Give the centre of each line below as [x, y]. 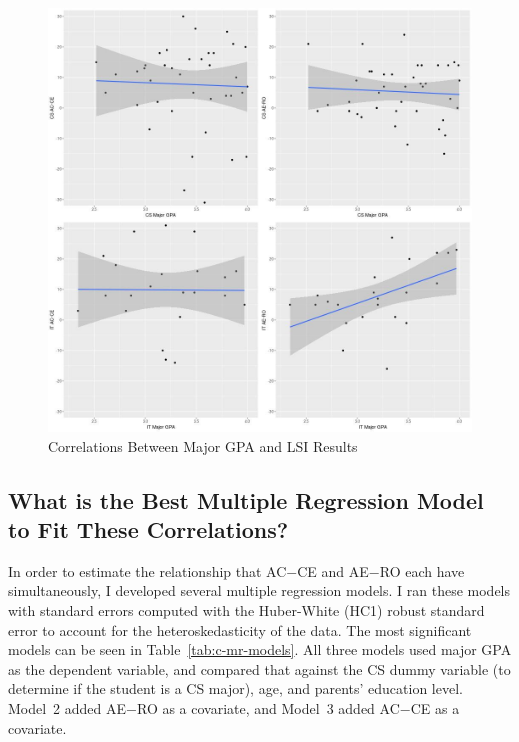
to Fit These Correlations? [148, 528]
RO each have [422, 570]
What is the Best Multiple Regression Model [246, 499]
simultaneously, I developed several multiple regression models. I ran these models [259, 590]
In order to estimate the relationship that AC [147, 570]
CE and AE [333, 570]
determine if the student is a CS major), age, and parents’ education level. [235, 688]
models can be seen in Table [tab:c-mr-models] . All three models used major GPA [260, 649]
